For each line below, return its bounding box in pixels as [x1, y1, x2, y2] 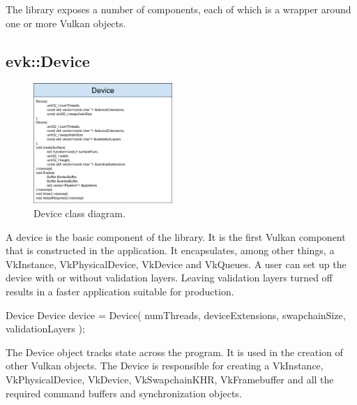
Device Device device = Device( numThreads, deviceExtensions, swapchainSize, [6, 307, 346, 322]
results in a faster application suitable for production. [6, 283, 234, 298]
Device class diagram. [33, 206, 126, 220]
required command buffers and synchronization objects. [6, 385, 242, 400]
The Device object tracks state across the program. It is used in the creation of [6, 344, 343, 359]
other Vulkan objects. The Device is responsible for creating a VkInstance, [6, 358, 324, 373]
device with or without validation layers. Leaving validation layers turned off [6, 270, 333, 285]
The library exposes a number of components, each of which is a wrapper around [6, 2, 351, 16]
